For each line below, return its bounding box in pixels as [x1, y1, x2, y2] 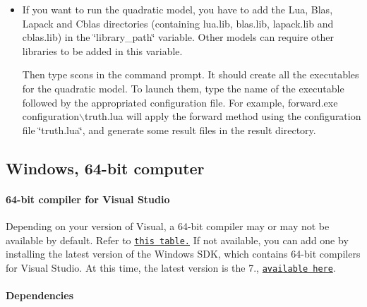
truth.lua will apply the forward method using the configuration [84, 109, 361, 124]
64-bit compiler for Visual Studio [6, 191, 170, 206]
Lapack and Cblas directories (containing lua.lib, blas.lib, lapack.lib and [22, 16, 334, 30]
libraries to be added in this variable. [22, 43, 183, 58]
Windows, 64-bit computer [6, 157, 205, 179]
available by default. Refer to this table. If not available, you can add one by [6, 232, 349, 247]
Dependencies [6, 288, 74, 303]
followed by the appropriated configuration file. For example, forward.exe [22, 95, 338, 109]
